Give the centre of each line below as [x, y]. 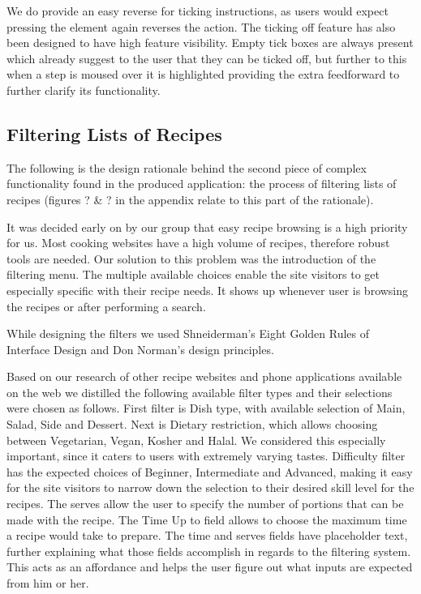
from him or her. [48, 583]
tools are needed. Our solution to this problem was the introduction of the [191, 258]
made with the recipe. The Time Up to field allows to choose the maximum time [207, 519]
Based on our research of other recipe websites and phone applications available [204, 376]
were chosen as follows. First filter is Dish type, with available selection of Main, [206, 408]
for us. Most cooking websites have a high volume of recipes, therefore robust [198, 243]
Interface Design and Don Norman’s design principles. [140, 349]
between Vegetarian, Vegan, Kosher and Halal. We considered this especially [196, 440]
